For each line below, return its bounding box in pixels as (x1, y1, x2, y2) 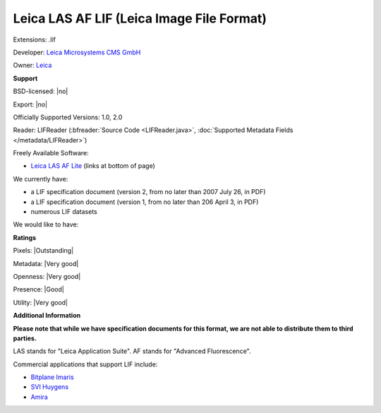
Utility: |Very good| (13, 298, 68, 306)
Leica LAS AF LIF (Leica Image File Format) (13, 11, 267, 26)
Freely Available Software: (13, 149, 89, 157)
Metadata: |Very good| (13, 259, 79, 268)
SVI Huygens (30, 383, 69, 391)
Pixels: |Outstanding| (13, 246, 74, 255)
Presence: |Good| (13, 285, 65, 294)
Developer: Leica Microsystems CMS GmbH (13, 48, 141, 56)
